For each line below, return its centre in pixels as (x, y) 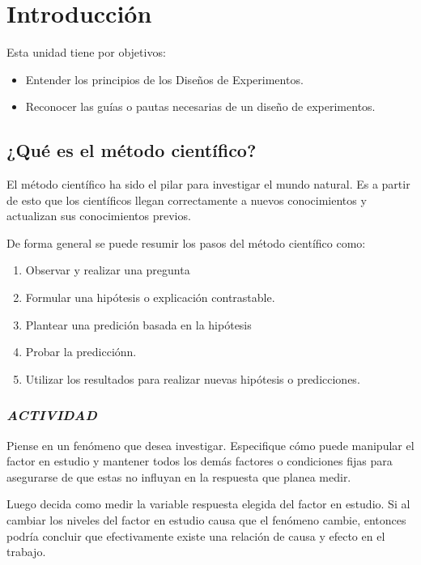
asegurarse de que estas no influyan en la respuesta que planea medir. (179, 476)
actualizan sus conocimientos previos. (99, 216)
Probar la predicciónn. (81, 352)
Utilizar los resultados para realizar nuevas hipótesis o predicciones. (193, 378)
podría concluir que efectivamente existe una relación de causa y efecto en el (196, 535)
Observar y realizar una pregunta (108, 270)
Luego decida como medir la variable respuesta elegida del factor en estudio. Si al (208, 504)
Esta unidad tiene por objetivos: (86, 52)
